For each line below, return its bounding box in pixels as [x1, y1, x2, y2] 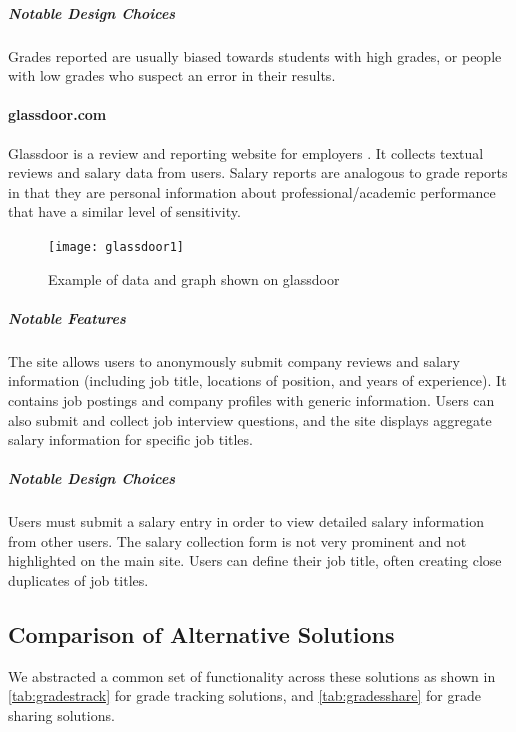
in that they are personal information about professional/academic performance [8, 181, 496, 202]
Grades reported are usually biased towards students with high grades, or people [8, 45, 502, 66]
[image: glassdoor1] [48, 239, 185, 254]
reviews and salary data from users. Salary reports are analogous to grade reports [8, 162, 508, 183]
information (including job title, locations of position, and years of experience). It [8, 370, 507, 391]
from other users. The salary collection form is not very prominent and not [8, 530, 467, 551]
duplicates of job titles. [8, 570, 149, 591]
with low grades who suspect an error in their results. [8, 65, 336, 86]
